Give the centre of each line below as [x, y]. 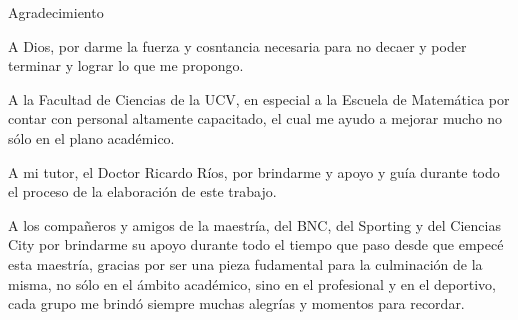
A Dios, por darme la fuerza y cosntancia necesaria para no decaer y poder [237, 45]
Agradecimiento [56, 12]
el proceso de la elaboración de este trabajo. [142, 191]
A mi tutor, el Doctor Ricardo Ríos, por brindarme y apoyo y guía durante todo [254, 171]
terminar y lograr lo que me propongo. [126, 65]
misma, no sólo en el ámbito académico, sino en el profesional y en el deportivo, [252, 283]
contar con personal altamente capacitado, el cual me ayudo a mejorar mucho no [255, 118]
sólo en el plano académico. [91, 137]
